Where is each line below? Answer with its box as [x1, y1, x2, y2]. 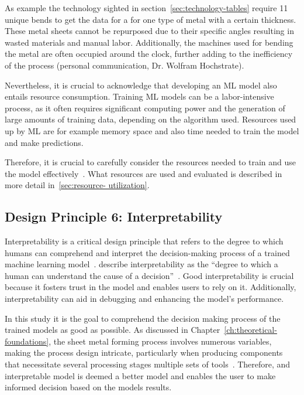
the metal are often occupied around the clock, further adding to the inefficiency [5, 47, 293, 60]
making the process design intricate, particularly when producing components [5, 346, 283, 359]
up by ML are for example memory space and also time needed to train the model [5, 124, 299, 137]
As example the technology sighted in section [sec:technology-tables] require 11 [5, 2, 288, 13]
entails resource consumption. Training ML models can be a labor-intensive [5, 90, 274, 103]
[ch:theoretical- [224, 324, 277, 336]
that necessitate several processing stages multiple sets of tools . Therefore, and [5, 358, 291, 370]
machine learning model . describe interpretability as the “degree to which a [5, 258, 278, 270]
